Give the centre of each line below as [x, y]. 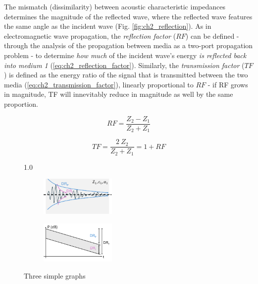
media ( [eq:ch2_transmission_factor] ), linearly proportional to [99, 84]
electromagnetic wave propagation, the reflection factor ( [90, 35]
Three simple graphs [55, 275]
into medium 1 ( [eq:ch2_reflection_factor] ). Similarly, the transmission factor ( [124, 65]
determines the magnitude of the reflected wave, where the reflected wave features [128, 16]
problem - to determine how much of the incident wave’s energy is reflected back [125, 55]
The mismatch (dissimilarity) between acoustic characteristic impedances [115, 6]
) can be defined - [212, 35]
